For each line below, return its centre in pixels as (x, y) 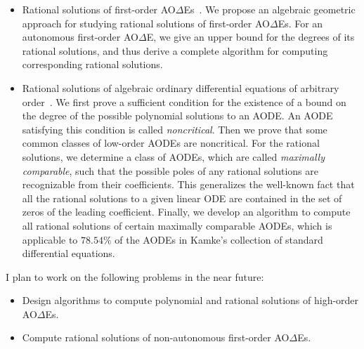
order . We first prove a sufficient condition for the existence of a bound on (184, 101)
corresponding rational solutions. (92, 64)
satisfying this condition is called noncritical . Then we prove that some (175, 129)
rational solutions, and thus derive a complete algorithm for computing (175, 50)
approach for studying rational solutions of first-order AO (146, 23)
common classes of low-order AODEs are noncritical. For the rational (171, 143)
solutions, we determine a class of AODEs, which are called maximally (173, 156)
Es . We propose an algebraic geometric (269, 9)
